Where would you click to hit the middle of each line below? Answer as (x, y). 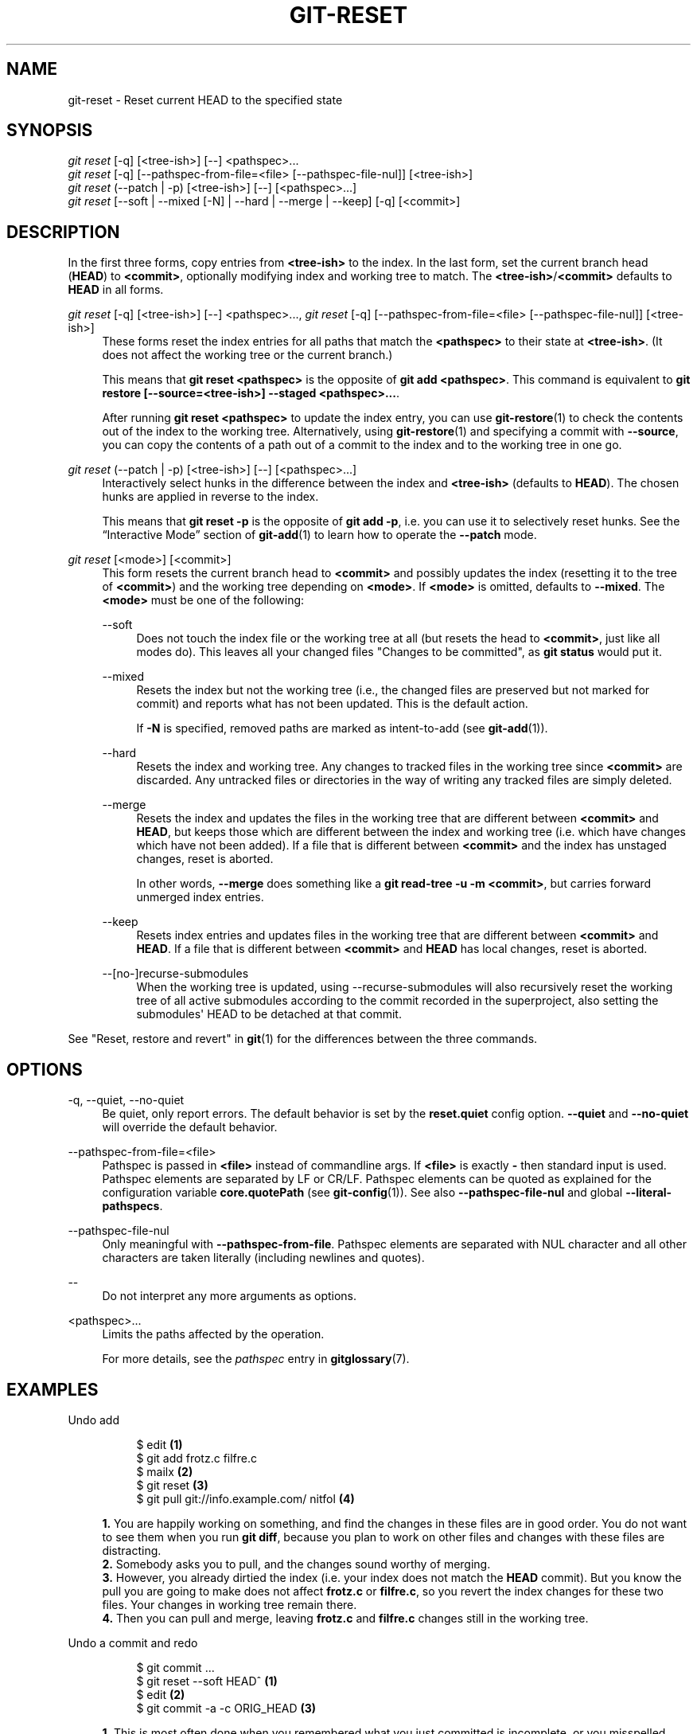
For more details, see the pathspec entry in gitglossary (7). (256, 1359)
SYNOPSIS (50, 131)
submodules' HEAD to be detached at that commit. (269, 1014)
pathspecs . (132, 1206)
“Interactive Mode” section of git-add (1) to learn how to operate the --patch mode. (319, 535)
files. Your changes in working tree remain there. (230, 1604)
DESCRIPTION (63, 232)
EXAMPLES (53, 1389)
